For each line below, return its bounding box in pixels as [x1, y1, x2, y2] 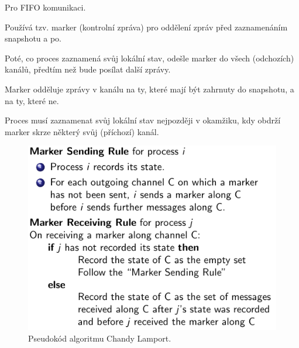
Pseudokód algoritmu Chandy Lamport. [28, 332, 171, 344]
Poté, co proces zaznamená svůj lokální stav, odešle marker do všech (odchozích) [5, 51, 294, 64]
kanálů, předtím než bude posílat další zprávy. [5, 63, 171, 75]
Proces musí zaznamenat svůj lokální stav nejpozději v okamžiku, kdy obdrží [5, 114, 281, 126]
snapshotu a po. [5, 32, 62, 44]
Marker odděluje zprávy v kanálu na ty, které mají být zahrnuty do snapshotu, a [5, 82, 294, 95]
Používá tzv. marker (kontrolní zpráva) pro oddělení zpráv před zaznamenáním [5, 20, 288, 33]
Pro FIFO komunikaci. [5, 1, 86, 13]
